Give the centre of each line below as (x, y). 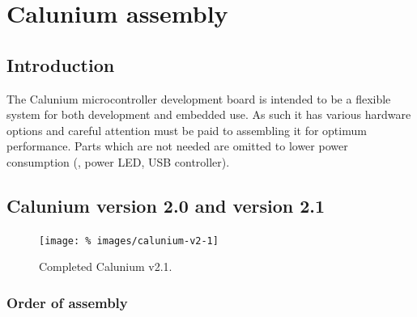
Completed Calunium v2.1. (106, 266)
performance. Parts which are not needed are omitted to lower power (177, 146)
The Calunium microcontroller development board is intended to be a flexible (199, 98)
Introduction (61, 64)
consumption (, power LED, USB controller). (118, 161)
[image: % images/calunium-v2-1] (129, 241)
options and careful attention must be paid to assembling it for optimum (187, 130)
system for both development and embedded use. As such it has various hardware (209, 114)
